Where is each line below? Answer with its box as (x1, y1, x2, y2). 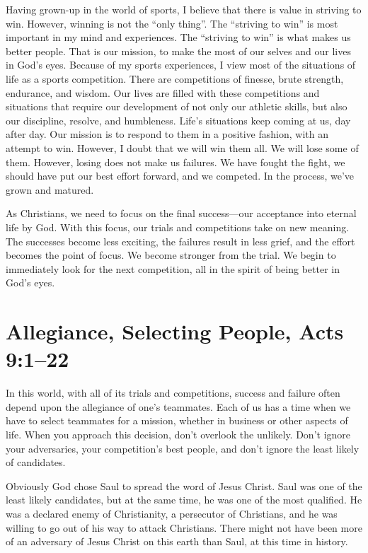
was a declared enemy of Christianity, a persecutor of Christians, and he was (6, 506, 338, 520)
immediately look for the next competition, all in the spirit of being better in (6, 261, 340, 276)
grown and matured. (6, 182, 94, 197)
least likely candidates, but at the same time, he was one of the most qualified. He (6, 492, 362, 507)
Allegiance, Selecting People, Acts (6, 317, 344, 346)
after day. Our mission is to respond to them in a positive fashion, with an (6, 127, 328, 141)
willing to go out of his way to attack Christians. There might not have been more (6, 520, 362, 535)
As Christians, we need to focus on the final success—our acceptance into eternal (6, 206, 357, 221)
